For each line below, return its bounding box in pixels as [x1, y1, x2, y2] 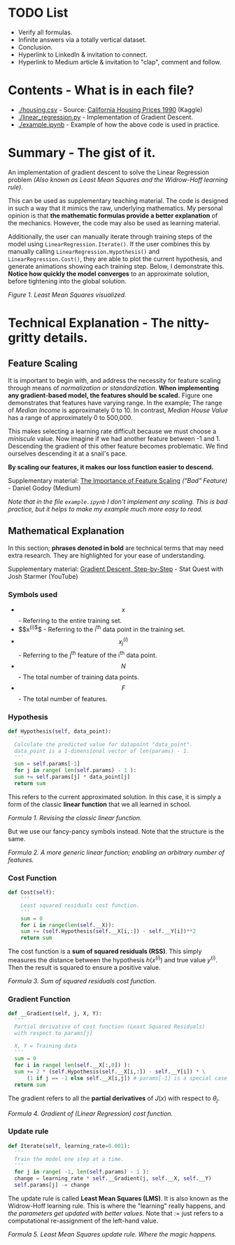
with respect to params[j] [14, 1029, 93, 1036]
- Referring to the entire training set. [17, 616, 122, 624]
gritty [8, 330, 41, 346]
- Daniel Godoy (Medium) [8, 484, 81, 492]
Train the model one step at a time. [14, 1155, 124, 1162]
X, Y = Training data [14, 1042, 78, 1049]
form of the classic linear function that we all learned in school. [8, 800, 192, 808]
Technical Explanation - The [8, 315, 174, 330]
